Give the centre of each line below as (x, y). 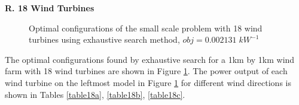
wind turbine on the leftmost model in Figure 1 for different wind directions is (148, 82)
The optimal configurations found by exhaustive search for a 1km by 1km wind (150, 59)
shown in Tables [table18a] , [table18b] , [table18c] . (95, 94)
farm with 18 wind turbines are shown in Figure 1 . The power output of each (146, 71)
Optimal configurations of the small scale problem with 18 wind (146, 28)
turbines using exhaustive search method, (104, 39)
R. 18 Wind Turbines (50, 8)
